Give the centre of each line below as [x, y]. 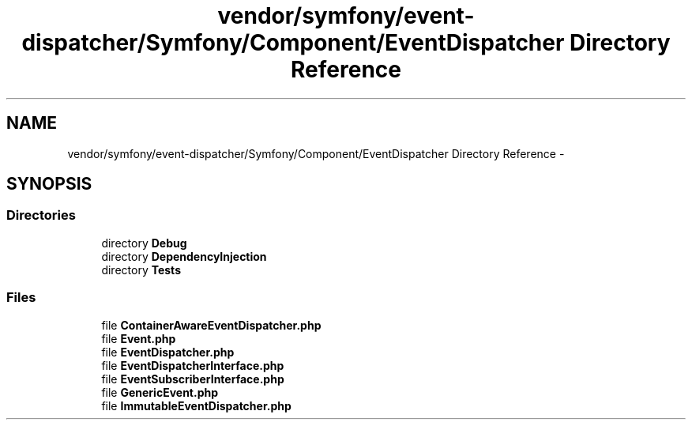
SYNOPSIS [49, 184]
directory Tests [141, 270]
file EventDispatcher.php [168, 352]
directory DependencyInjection [184, 256]
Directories [41, 215]
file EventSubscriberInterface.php [193, 379]
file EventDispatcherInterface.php [193, 365]
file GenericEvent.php [160, 392]
